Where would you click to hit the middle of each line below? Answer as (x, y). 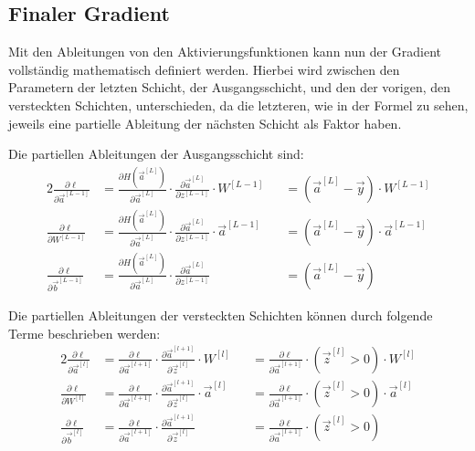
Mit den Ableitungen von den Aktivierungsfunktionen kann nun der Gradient (225, 52)
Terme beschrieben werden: (84, 333)
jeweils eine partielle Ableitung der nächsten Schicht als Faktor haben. (205, 123)
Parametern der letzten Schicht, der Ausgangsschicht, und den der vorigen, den (230, 87)
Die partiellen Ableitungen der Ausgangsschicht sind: (156, 154)
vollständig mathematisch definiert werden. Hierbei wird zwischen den (204, 69)
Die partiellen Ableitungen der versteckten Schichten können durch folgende (221, 315)
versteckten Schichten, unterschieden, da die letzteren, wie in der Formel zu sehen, (238, 105)
